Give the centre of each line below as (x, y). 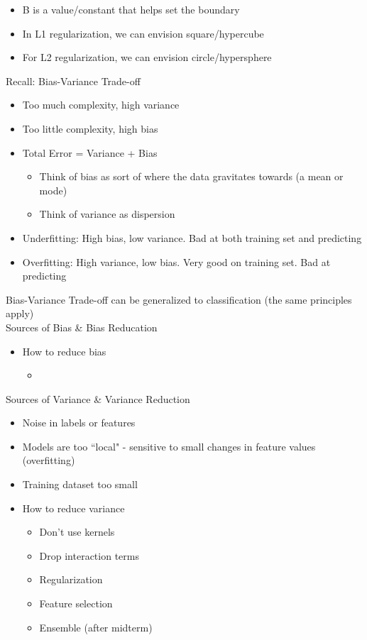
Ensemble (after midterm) (96, 627)
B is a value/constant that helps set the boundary (131, 9)
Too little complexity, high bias (90, 128)
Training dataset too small (80, 484)
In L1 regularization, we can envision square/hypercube (143, 33)
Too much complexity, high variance (101, 105)
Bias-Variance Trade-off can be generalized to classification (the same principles (179, 299)
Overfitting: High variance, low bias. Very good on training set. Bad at (176, 261)
